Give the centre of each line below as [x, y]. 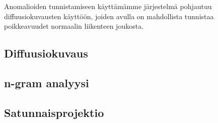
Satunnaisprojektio [54, 112]
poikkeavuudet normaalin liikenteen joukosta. [74, 26]
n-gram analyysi [47, 82]
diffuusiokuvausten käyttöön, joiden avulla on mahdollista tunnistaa [109, 16]
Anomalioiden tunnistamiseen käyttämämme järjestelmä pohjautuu [108, 6]
